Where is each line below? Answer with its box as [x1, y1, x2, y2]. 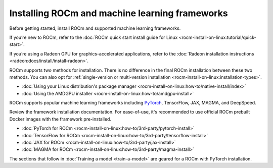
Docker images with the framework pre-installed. [9, 116, 111, 122]
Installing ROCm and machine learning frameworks [9, 8, 228, 19]
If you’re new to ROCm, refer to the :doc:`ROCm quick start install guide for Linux [9, 34, 178, 40]
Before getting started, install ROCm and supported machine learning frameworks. [9, 25, 181, 31]
